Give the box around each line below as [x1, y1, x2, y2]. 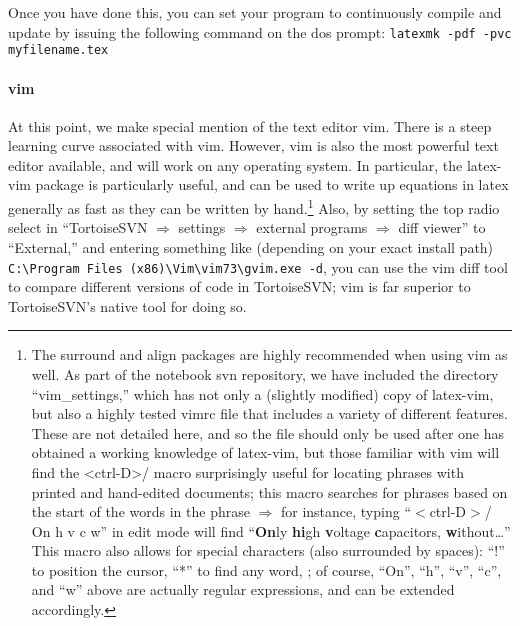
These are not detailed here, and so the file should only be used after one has [31, 422, 505, 443]
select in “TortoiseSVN [8, 217, 148, 238]
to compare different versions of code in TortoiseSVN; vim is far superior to [8, 276, 471, 297]
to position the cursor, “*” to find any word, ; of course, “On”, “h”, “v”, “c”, [31, 559, 502, 580]
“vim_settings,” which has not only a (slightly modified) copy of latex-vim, [31, 383, 494, 404]
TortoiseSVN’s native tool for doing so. [8, 295, 247, 316]
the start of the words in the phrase [31, 501, 250, 522]
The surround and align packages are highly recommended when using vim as [31, 344, 508, 365]
